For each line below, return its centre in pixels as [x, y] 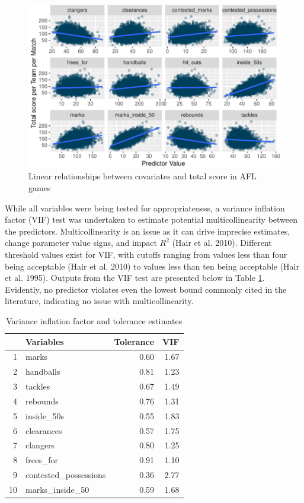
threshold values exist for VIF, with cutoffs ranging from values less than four [146, 254]
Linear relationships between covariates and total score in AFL [143, 176]
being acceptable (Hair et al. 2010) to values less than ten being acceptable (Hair [152, 266]
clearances [44, 430]
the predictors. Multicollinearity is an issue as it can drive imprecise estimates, [148, 231]
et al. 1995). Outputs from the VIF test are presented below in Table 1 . [135, 278]
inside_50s [45, 415]
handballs [43, 371]
